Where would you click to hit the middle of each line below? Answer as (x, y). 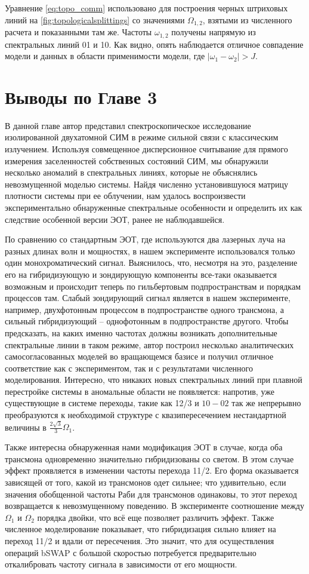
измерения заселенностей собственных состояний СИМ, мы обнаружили (137, 160)
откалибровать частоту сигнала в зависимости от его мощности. (121, 564)
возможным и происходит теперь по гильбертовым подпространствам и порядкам (153, 286)
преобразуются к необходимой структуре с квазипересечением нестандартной (146, 415)
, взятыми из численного (247, 19)
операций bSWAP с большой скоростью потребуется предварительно (131, 552)
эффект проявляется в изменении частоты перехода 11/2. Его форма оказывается (152, 470)
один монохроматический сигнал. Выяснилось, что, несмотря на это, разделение (151, 263)
